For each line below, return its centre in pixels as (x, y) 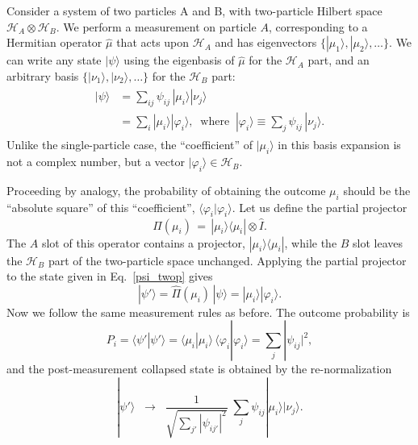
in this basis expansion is (339, 145)
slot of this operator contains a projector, (143, 242)
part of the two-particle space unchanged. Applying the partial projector (227, 260)
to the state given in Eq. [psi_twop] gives (110, 276)
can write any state (54, 60)
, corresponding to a (318, 26)
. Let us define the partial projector (320, 207)
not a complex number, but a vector (96, 162)
